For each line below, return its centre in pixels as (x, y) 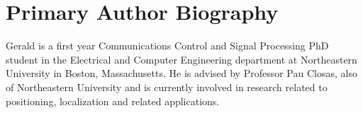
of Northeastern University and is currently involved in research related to (167, 87)
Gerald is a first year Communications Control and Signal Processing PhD (167, 46)
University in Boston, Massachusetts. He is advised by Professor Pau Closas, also (181, 73)
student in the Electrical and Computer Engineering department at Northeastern (181, 59)
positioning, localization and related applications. (113, 101)
